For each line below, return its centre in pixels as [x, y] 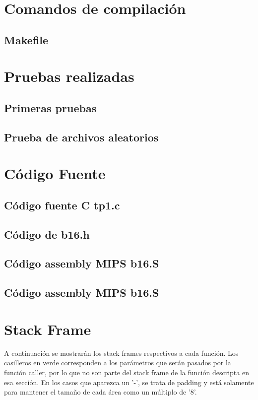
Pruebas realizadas [69, 76]
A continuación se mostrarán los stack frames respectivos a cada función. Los [121, 353]
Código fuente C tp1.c [62, 205]
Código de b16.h [47, 234]
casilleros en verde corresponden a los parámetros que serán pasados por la [118, 363]
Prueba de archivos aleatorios [81, 137]
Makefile [26, 39]
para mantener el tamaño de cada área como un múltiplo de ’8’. [100, 392]
